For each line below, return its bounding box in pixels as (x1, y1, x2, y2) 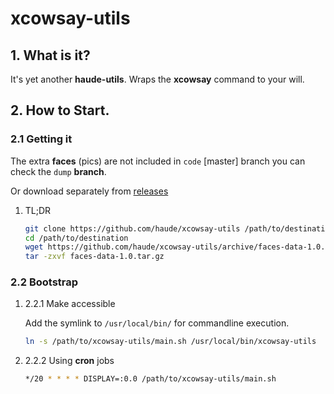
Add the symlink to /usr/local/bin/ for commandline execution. (24, 317, 290, 329)
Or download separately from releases (10, 185, 169, 197)
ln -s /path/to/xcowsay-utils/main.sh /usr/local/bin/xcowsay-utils (24, 337, 317, 347)
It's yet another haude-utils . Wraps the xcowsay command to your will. (10, 73, 305, 85)
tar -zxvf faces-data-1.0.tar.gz (24, 252, 165, 262)
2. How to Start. (10, 102, 110, 119)
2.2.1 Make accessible (24, 298, 116, 310)
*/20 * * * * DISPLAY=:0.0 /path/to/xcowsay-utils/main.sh (24, 374, 277, 384)
